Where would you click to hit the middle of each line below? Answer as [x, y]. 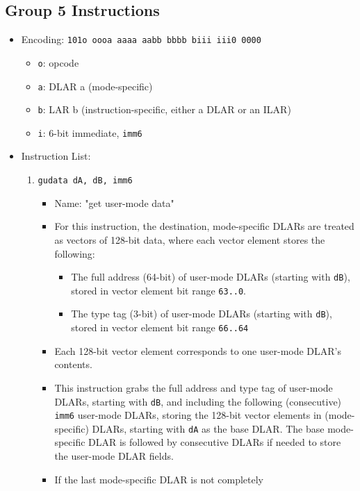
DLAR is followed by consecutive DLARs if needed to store [215, 442]
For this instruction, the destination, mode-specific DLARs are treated [204, 226]
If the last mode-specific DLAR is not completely [159, 479]
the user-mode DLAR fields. [114, 456]
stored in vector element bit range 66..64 [160, 327]
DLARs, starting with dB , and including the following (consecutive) [198, 401]
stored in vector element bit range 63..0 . [159, 290]
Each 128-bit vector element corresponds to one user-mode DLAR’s [198, 350]
